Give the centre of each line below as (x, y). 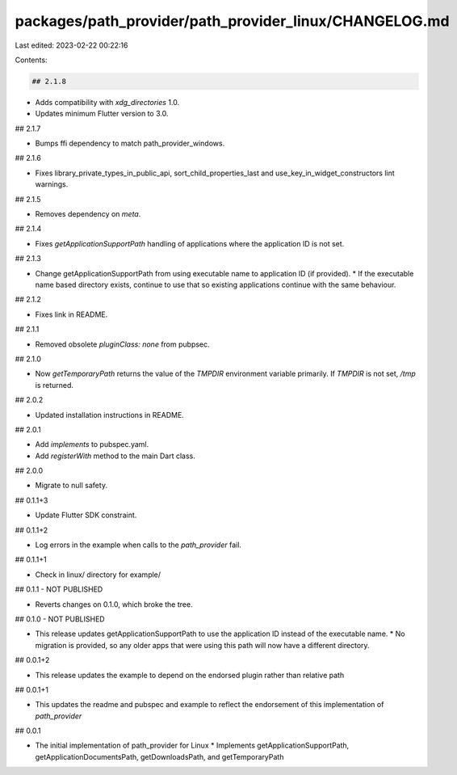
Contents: (31, 60)
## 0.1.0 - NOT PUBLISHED (60, 619)
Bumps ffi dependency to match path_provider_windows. (130, 143)
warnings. (52, 184)
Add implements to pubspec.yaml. (92, 444)
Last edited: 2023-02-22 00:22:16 (71, 45)
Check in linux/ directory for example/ (98, 575)
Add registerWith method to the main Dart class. (115, 456)
